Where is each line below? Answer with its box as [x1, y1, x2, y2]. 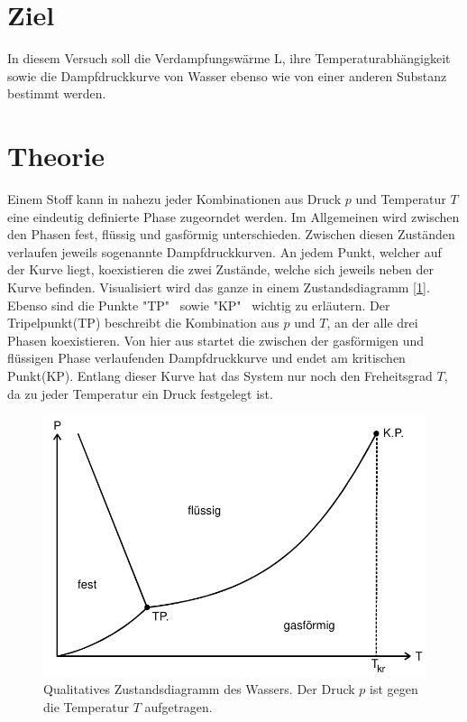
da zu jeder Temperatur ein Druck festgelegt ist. [7, 384, 273, 403]
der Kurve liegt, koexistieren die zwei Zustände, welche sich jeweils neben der [7, 260, 434, 279]
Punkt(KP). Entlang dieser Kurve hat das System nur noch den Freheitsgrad [7, 366, 433, 384]
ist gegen [370, 680, 418, 699]
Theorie [7, 137, 105, 174]
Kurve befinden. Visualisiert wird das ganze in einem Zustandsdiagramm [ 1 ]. [7, 278, 430, 296]
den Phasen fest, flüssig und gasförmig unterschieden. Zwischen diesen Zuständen [7, 225, 455, 244]
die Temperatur [43, 697, 129, 716]
